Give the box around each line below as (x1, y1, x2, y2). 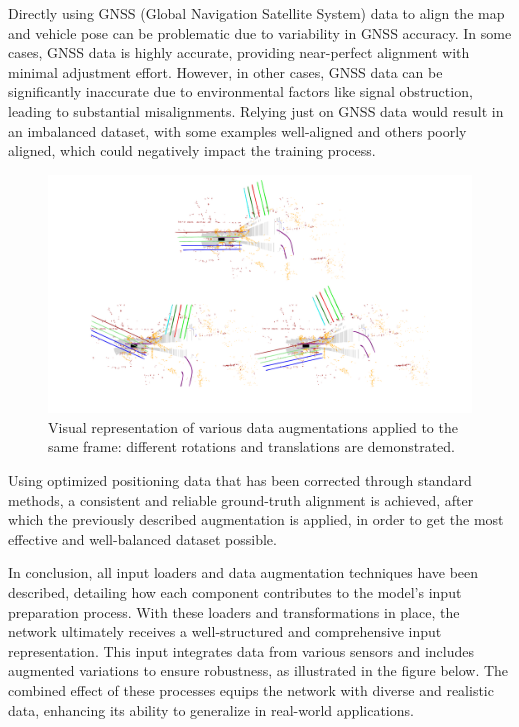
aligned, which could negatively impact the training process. (8, 140, 376, 161)
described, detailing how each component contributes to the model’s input (8, 582, 462, 602)
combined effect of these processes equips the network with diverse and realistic (8, 679, 494, 700)
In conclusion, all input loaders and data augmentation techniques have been (8, 562, 479, 583)
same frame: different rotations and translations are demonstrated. (48, 436, 456, 457)
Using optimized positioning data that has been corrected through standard (8, 470, 472, 491)
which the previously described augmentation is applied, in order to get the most (8, 509, 504, 530)
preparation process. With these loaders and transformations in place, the (8, 601, 460, 622)
